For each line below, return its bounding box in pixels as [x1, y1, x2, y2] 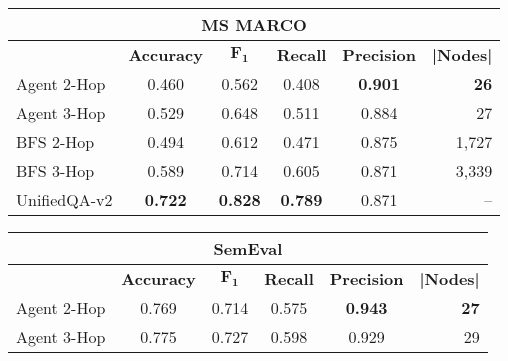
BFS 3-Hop [16, 159, 95, 182]
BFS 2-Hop [16, 130, 95, 153]
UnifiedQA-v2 [16, 188, 113, 211]
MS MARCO [201, 13, 307, 36]
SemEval [213, 237, 283, 260]
